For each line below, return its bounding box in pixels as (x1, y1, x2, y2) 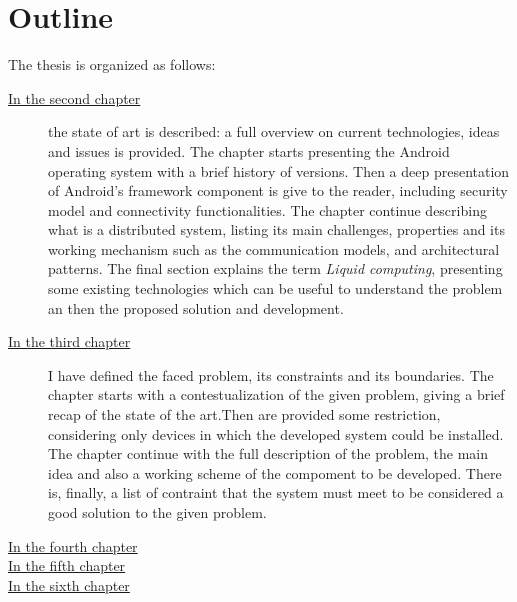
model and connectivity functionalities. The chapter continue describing (48, 199, 487, 220)
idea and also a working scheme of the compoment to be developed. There (48, 462, 502, 483)
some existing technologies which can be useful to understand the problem (48, 278, 503, 299)
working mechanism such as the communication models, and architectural (48, 238, 500, 259)
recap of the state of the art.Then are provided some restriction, (48, 404, 441, 425)
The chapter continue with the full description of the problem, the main (48, 443, 489, 464)
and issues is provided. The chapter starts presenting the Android (48, 140, 450, 161)
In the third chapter (8, 331, 131, 352)
